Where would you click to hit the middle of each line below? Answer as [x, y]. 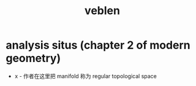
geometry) [33, 58]
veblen [102, 11]
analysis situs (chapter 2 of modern [98, 45]
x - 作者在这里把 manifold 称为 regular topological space [86, 76]
